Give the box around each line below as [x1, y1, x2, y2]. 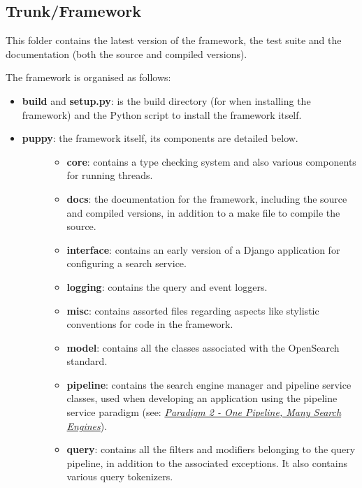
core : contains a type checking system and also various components [66, 154, 356, 168]
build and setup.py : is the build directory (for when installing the [22, 93, 311, 108]
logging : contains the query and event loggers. [66, 279, 268, 294]
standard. [66, 354, 108, 368]
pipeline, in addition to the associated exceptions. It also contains [66, 455, 347, 470]
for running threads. [66, 168, 153, 182]
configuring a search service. [66, 256, 187, 271]
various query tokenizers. [66, 469, 173, 484]
